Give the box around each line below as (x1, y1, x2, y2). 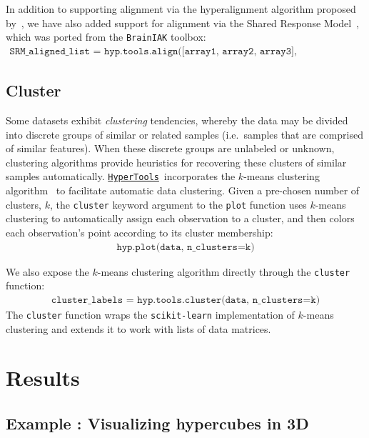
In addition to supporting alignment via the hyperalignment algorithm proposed (6, 1, 356, 16)
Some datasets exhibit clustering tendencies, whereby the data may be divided (6, 113, 348, 128)
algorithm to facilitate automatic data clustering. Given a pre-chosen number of (6, 183, 360, 198)
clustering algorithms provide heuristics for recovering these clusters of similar (6, 154, 347, 169)
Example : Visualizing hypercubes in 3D (6, 412, 309, 434)
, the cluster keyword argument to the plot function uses (49, 196, 307, 211)
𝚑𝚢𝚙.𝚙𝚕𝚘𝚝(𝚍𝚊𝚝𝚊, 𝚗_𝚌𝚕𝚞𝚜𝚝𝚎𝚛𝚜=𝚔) (116, 242, 255, 252)
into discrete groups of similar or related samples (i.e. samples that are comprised (6, 126, 363, 141)
